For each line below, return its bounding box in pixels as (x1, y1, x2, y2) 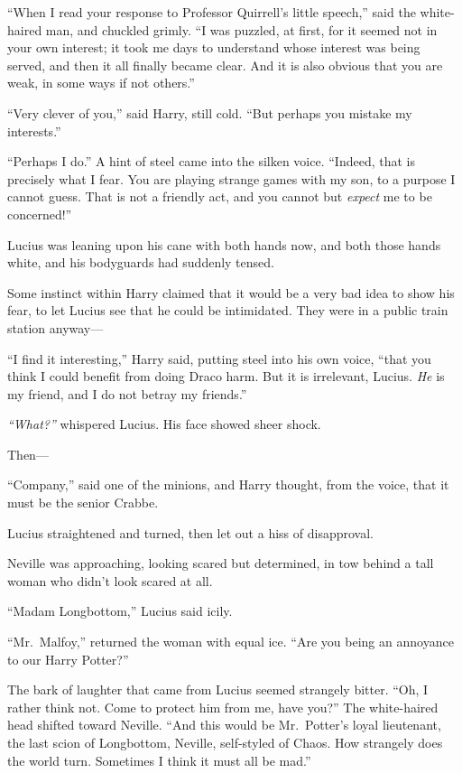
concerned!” (7, 204, 72, 223)
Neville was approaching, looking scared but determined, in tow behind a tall (7, 554, 434, 573)
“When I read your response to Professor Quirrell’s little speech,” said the (7, 3, 416, 21)
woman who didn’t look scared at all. (7, 571, 213, 590)
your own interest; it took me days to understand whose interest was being (7, 38, 420, 57)
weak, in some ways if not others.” (7, 73, 195, 92)
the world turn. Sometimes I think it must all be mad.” (7, 750, 311, 769)
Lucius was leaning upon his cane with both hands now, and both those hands (7, 235, 441, 254)
